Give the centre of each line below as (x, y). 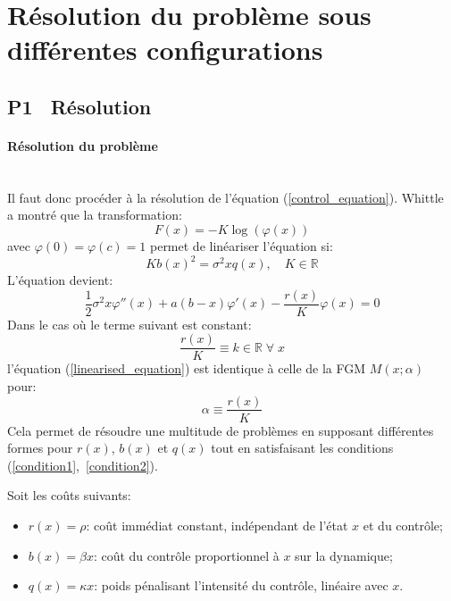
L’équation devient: (60, 280)
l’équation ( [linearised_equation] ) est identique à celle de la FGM (187, 368)
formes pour (40, 448)
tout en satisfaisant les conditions (302, 448)
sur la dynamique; (344, 555)
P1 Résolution (79, 106)
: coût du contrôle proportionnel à (186, 555)
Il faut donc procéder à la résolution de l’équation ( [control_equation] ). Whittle (225, 197)
